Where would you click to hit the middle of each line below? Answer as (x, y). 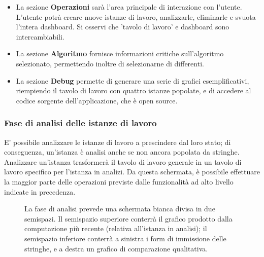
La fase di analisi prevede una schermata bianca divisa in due (120, 209)
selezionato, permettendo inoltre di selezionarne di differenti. (110, 63)
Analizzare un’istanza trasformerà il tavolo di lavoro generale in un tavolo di (123, 161)
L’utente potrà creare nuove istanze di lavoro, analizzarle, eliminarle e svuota (136, 16)
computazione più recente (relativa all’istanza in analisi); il (116, 228)
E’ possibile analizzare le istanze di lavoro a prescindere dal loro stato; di (118, 142)
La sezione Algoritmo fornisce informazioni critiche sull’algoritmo (120, 53)
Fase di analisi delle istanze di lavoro (80, 123)
